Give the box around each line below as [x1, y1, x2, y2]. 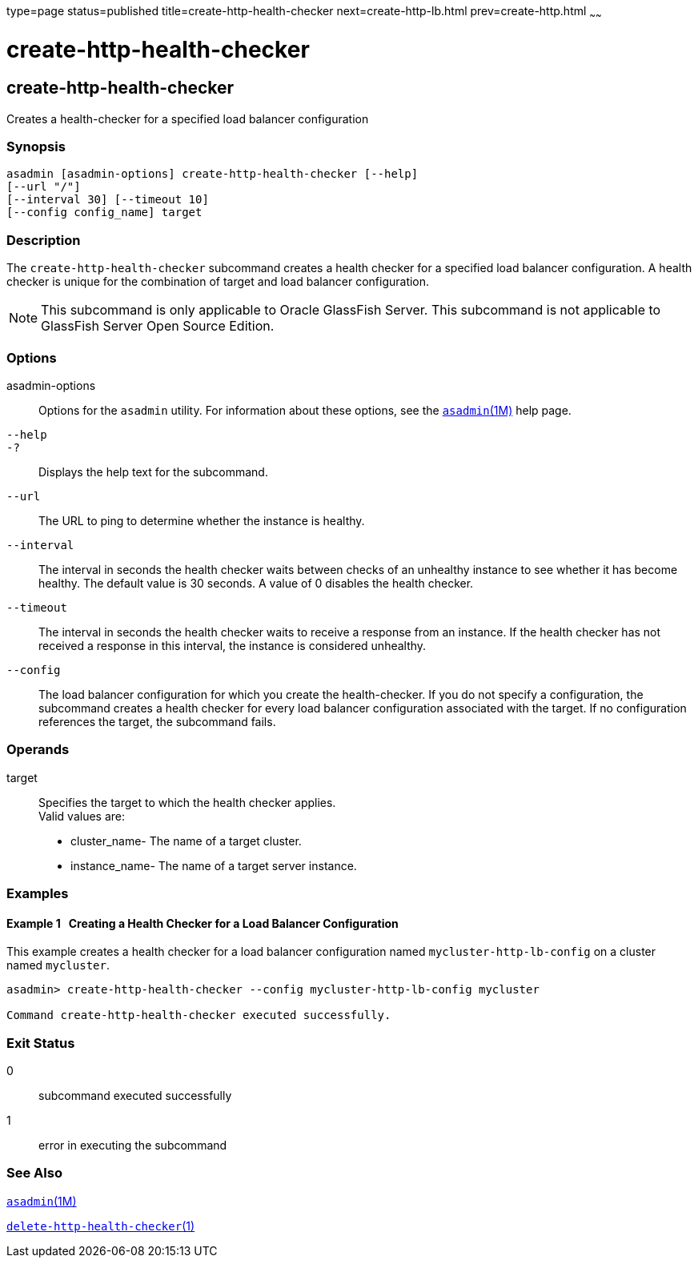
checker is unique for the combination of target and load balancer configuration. [6, 275, 430, 289]
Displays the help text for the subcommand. [38, 464, 268, 479]
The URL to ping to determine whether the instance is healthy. [38, 513, 365, 528]
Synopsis [6, 138, 66, 155]
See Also [6, 1165, 62, 1182]
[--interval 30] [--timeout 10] [6, 193, 209, 207]
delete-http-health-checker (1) [6, 1218, 195, 1233]
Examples [6, 885, 69, 902]
